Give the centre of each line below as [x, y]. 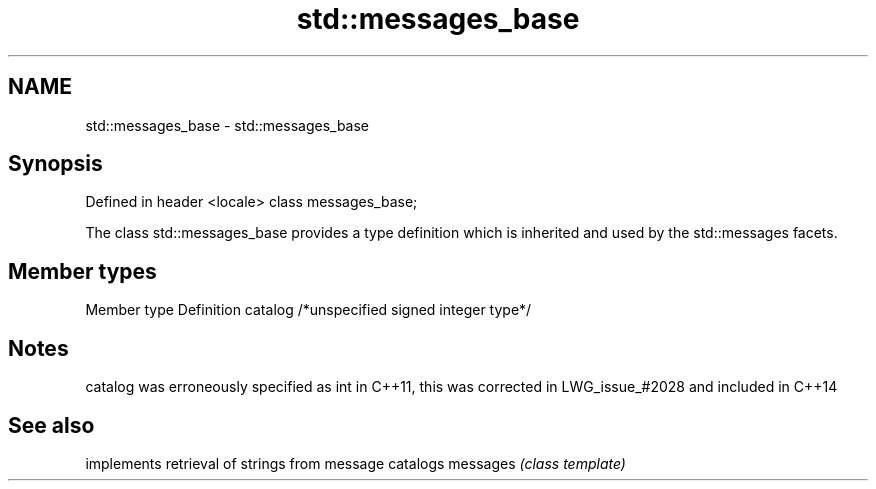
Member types [82, 271]
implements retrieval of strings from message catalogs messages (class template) [355, 463]
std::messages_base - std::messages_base [227, 125]
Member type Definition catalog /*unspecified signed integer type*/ [308, 310]
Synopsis [55, 164]
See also [51, 425]
